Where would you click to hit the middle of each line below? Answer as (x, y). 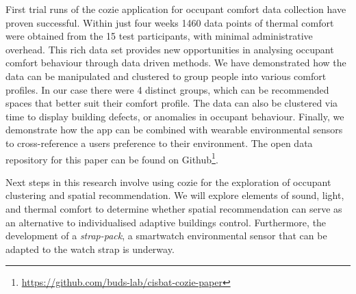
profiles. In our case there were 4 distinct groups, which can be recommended (167, 89)
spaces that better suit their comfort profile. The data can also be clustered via (172, 103)
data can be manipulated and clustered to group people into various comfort (166, 76)
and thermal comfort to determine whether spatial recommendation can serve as (174, 208)
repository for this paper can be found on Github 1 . (112, 158)
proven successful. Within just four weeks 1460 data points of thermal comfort (170, 22)
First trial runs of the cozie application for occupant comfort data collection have (176, 9)
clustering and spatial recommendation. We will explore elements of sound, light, (175, 195)
